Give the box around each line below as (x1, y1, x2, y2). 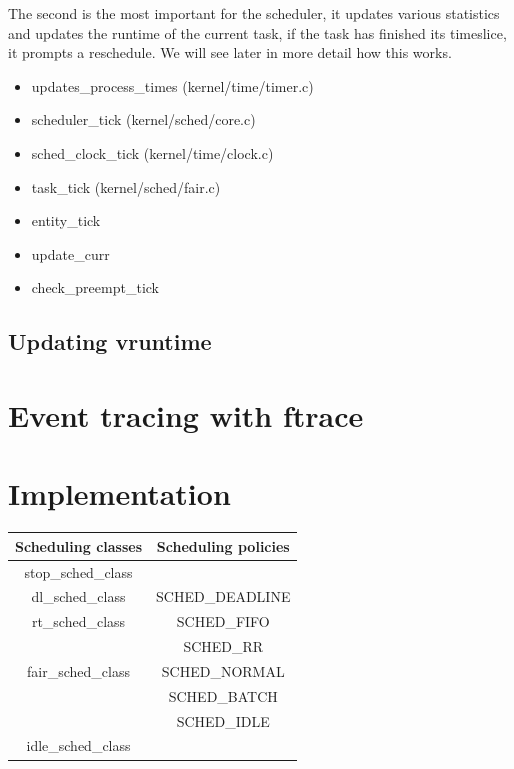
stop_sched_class (24, 561, 133, 582)
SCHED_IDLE (176, 710, 270, 731)
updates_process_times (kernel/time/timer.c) (31, 75, 314, 96)
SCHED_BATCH (168, 685, 278, 706)
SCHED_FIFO (176, 611, 270, 632)
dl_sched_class (31, 586, 126, 607)
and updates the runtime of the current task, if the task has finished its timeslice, (8, 22, 507, 43)
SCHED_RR (183, 636, 264, 657)
